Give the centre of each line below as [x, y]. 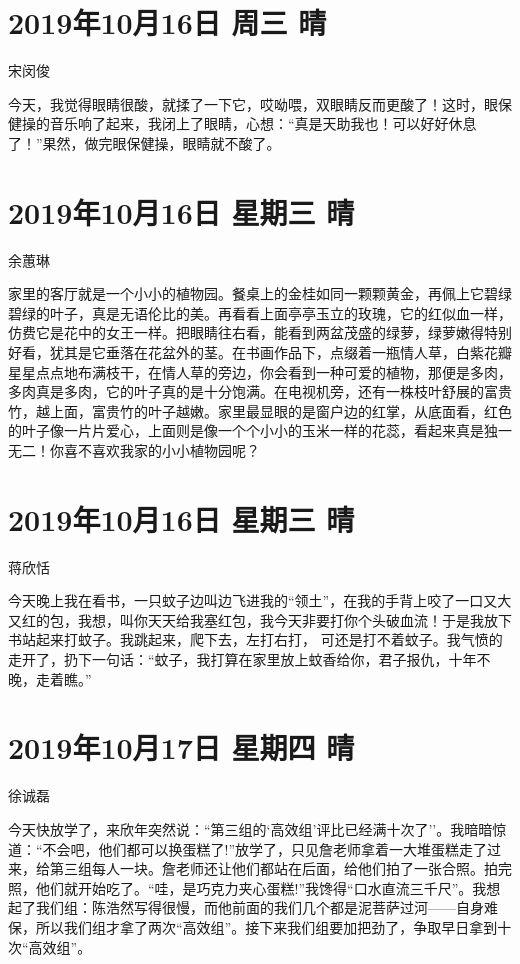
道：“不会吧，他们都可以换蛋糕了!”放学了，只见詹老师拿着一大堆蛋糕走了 [248, 848]
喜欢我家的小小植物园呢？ [175, 449]
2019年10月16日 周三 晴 [167, 22]
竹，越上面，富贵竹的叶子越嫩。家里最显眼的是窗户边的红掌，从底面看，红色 [260, 410]
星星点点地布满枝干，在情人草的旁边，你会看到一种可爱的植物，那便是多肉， [260, 371]
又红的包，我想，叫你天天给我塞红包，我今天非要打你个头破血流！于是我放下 [260, 619]
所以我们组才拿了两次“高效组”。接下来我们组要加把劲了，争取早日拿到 [266, 926]
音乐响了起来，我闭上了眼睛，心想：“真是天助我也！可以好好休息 [263, 123]
